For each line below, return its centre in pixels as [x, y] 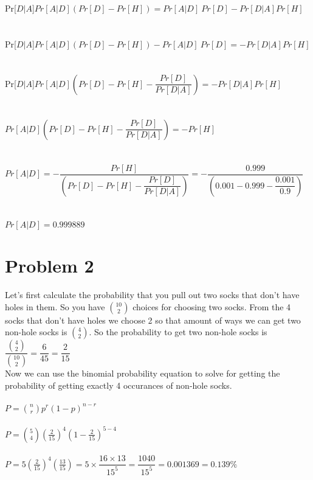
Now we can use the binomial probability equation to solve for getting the [143, 373]
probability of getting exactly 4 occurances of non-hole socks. [119, 385]
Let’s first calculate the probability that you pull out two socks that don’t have [152, 295]
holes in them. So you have [55, 306]
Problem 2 [50, 266]
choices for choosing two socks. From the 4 [212, 306]
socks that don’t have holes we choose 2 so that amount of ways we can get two [153, 320]
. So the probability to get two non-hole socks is [178, 332]
